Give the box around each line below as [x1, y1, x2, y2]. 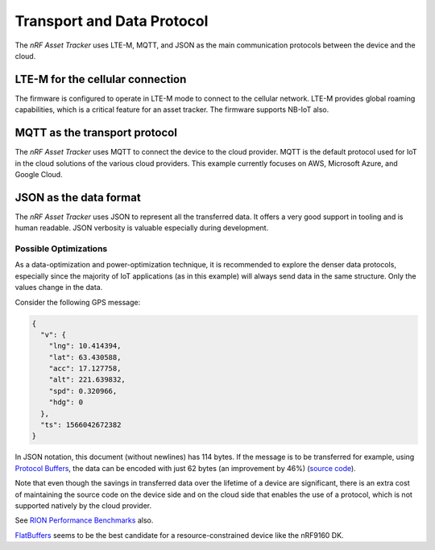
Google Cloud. [14, 169, 64, 179]
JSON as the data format [14, 190, 141, 205]
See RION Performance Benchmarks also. [14, 515, 154, 525]
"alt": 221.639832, [48, 375, 126, 384]
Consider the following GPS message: [14, 297, 141, 307]
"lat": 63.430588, [48, 353, 122, 362]
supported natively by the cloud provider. [14, 500, 152, 511]
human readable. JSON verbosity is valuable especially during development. [14, 223, 269, 233]
